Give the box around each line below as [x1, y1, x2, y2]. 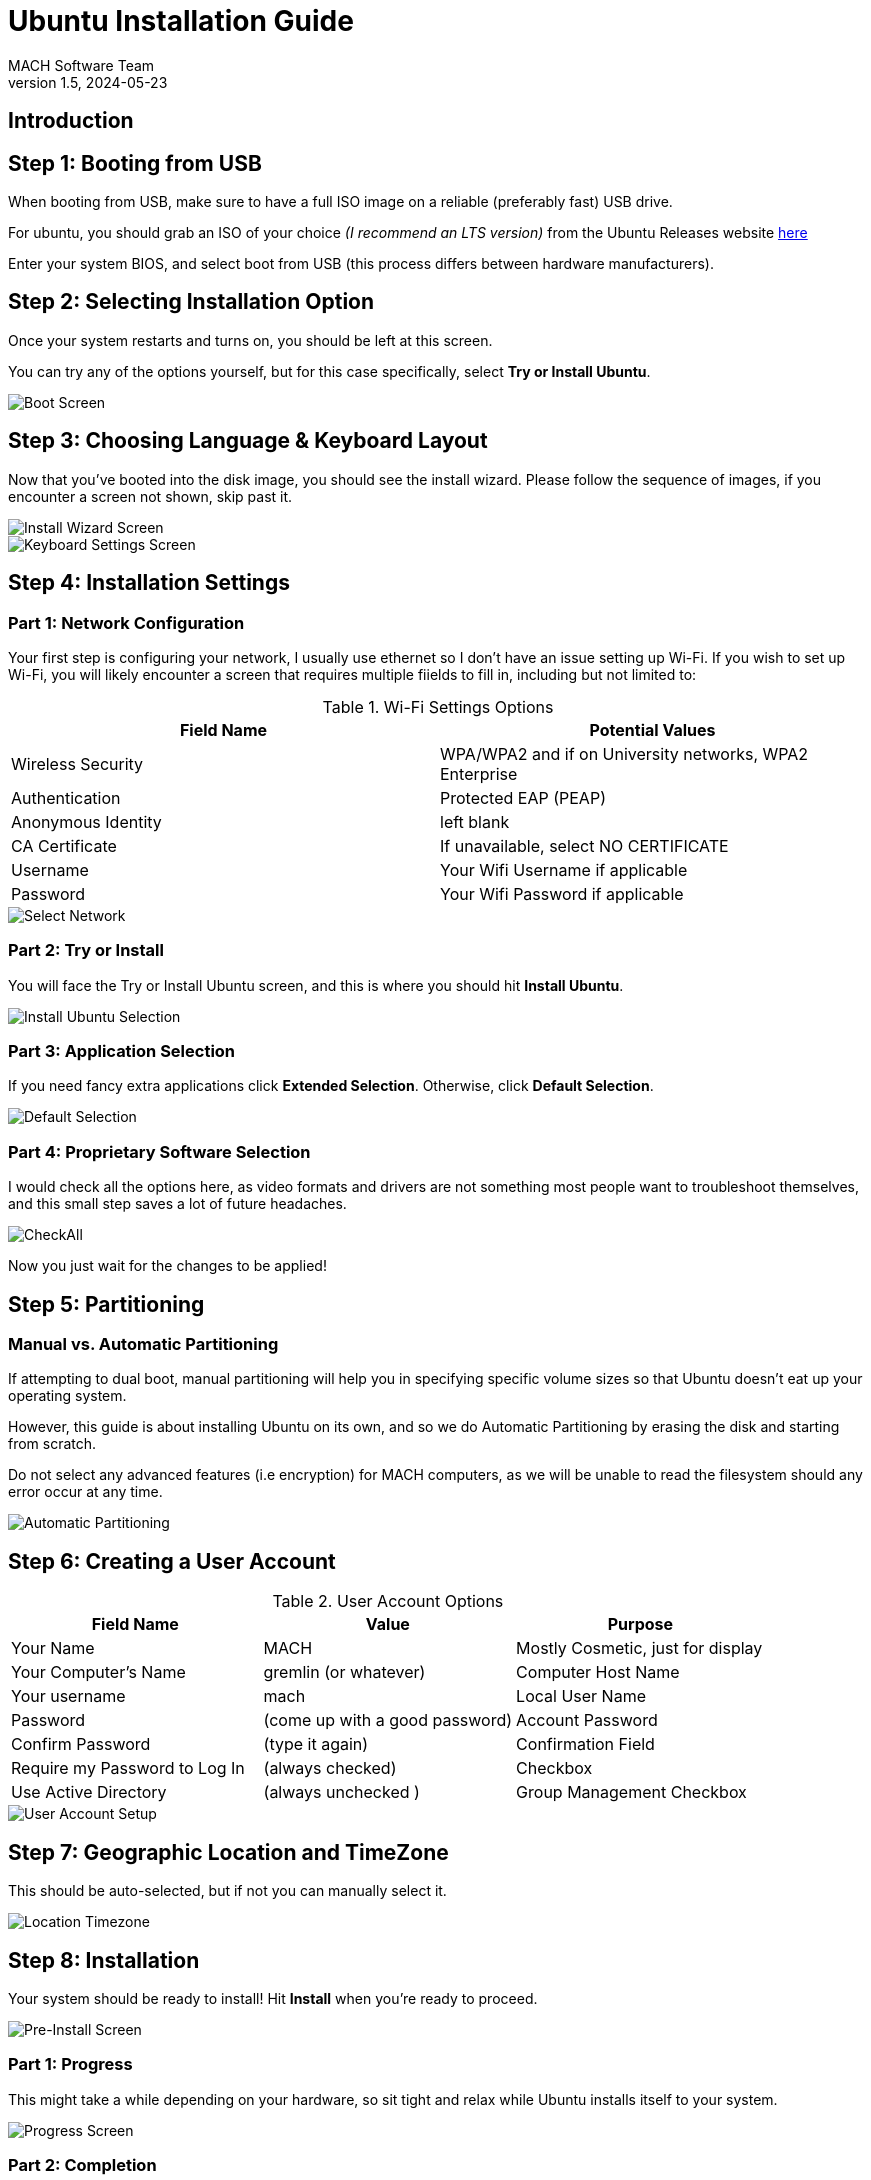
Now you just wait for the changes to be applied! [8, 1257, 327, 1275]
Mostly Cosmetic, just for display [516, 1638, 763, 1659]
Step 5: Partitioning [8, 1291, 205, 1317]
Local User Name [516, 1686, 646, 1707]
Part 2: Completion [8, 2155, 157, 2176]
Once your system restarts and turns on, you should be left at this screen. [8, 331, 493, 349]
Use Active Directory [11, 1782, 167, 1803]
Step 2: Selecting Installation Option [8, 289, 375, 315]
